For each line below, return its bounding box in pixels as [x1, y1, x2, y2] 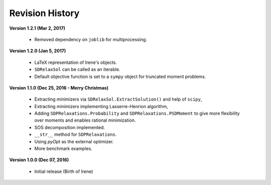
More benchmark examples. [34, 146, 92, 152]
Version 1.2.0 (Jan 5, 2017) [9, 48, 66, 54]
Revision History [9, 8, 80, 19]
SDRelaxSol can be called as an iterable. [34, 66, 120, 72]
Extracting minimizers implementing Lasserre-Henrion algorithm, [34, 103, 168, 109]
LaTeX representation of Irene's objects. [34, 59, 117, 65]
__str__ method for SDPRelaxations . [34, 131, 117, 138]
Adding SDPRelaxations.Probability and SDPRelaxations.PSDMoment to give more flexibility [34, 111, 240, 117]
